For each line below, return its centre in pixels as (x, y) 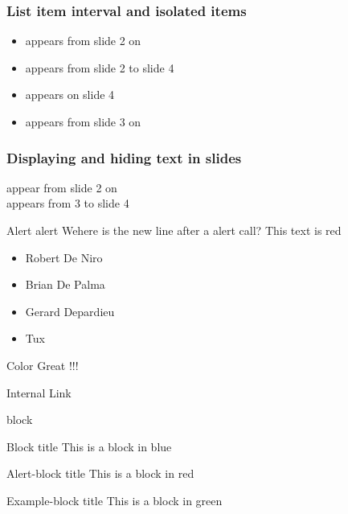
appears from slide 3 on (83, 121)
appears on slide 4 (70, 95)
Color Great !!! (43, 365)
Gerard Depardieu (70, 311)
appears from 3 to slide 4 (68, 203)
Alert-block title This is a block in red (100, 473)
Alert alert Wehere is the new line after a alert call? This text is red (174, 230)
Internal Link (39, 392)
